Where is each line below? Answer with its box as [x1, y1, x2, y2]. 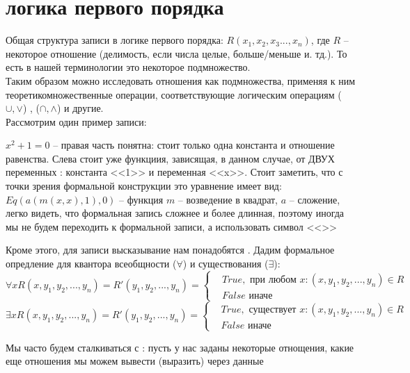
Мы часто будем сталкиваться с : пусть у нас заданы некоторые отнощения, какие [6, 340, 354, 354]
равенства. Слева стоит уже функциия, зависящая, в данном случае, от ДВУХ [6, 151, 335, 165]
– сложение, [289, 192, 340, 206]
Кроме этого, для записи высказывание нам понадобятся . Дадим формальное [6, 242, 335, 257]
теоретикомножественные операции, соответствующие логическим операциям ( [6, 87, 342, 101]
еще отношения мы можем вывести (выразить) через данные [6, 354, 264, 368]
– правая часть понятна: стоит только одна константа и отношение [53, 138, 335, 152]
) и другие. [56, 101, 104, 115]
